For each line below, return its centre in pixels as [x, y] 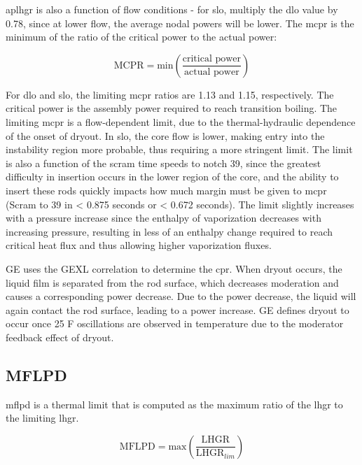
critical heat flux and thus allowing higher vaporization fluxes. [139, 245]
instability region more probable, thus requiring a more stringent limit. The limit [179, 149]
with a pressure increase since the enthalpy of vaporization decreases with [163, 218]
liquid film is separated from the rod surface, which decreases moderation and [172, 282]
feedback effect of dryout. [60, 337]
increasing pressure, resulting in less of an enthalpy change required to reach [169, 231]
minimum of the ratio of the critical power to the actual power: [141, 37]
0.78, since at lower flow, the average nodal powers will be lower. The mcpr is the [180, 23]
